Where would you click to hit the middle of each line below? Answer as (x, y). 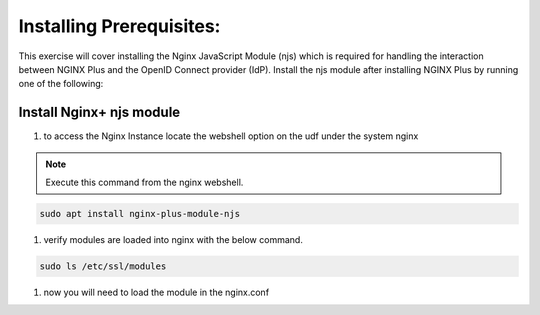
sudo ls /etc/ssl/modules (103, 266)
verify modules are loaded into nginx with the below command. (173, 239)
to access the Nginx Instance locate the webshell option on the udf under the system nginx (231, 136)
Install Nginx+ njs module (99, 112)
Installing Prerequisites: (119, 26)
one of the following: (61, 84)
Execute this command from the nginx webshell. (144, 182)
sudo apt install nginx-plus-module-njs (139, 213)
